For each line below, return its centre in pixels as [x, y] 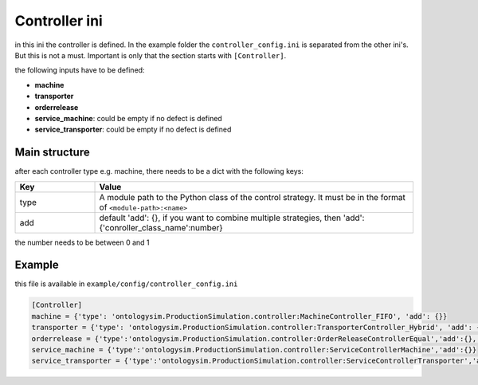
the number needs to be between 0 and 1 [82, 242]
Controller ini [59, 21]
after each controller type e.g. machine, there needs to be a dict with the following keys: [159, 171]
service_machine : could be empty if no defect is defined [128, 118]
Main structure [53, 153]
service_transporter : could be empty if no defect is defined [133, 130]
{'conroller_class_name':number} [161, 227]
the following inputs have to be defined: [80, 70]
